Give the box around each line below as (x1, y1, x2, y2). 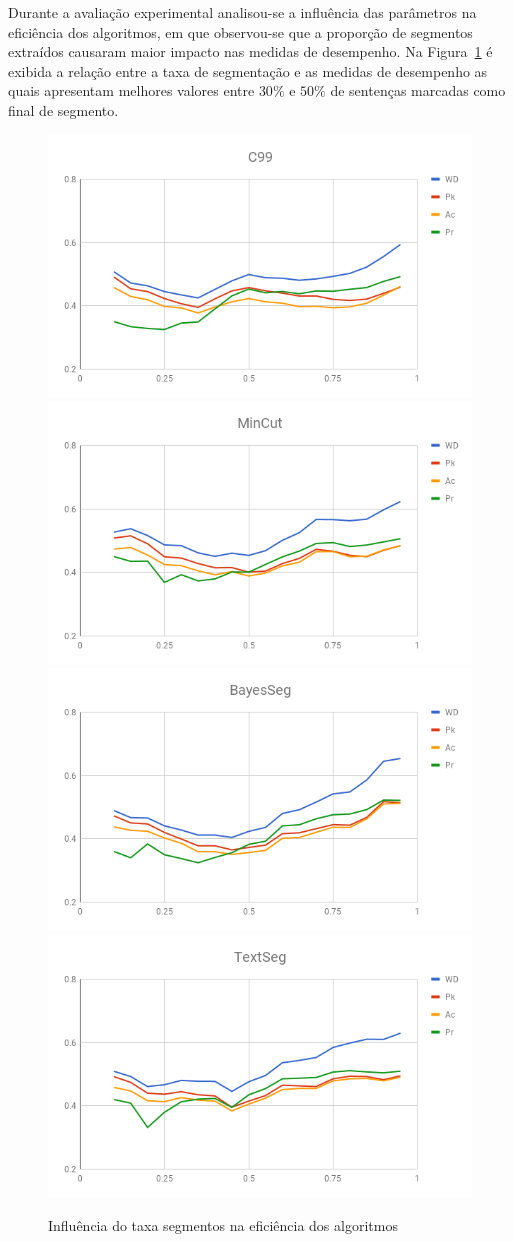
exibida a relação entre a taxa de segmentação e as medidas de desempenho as (8, 60, 488, 81)
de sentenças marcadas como (330, 80, 506, 101)
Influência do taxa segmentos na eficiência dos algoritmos (48, 1214, 398, 1235)
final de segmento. (8, 99, 119, 120)
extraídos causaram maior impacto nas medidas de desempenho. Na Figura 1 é (8, 41, 493, 62)
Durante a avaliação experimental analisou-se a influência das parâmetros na (8, 2, 477, 22)
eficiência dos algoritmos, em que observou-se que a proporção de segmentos (8, 21, 473, 42)
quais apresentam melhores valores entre (8, 80, 255, 101)
